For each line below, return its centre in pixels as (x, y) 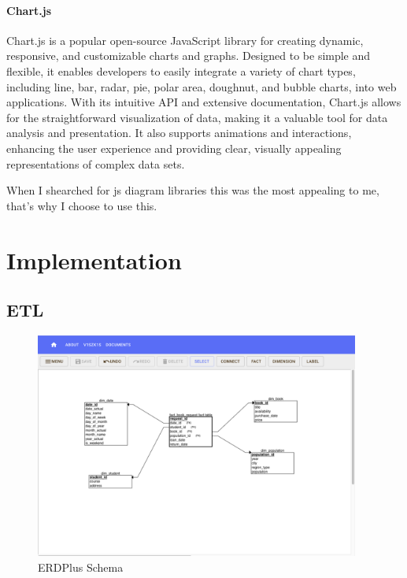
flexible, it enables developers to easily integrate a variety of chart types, (181, 70)
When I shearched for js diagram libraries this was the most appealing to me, (193, 190)
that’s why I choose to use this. (82, 205)
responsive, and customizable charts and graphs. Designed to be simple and (189, 56)
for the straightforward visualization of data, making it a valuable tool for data (197, 117)
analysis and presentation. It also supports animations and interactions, (179, 133)
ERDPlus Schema (81, 567)
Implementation (94, 259)
